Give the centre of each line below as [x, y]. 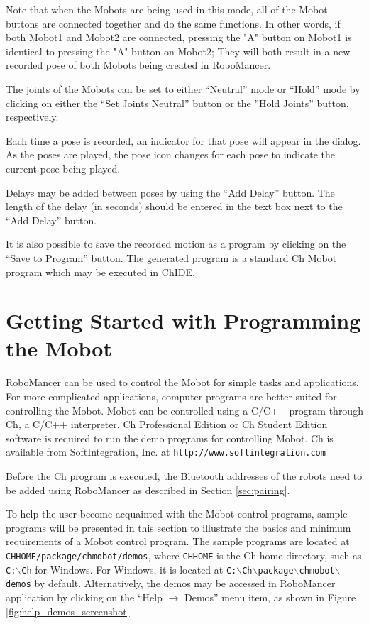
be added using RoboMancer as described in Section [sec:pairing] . [148, 489]
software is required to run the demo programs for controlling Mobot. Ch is [170, 438]
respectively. [32, 117]
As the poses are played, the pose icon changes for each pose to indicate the [171, 154]
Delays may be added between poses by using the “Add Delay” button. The [170, 192]
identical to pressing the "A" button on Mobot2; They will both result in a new [178, 51]
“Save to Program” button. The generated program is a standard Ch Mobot [171, 257]
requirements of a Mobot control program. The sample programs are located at [178, 541]
